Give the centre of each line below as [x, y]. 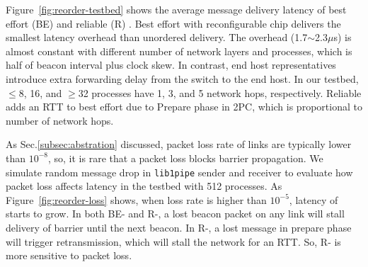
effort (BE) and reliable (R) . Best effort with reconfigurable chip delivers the [173, 23]
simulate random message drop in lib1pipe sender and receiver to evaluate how [179, 172]
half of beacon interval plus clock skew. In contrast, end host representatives [171, 65]
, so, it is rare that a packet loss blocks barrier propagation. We [186, 158]
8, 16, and [40, 92]
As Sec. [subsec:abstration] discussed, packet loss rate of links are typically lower [179, 144]
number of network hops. [60, 120]
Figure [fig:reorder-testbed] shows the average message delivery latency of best [176, 9]
